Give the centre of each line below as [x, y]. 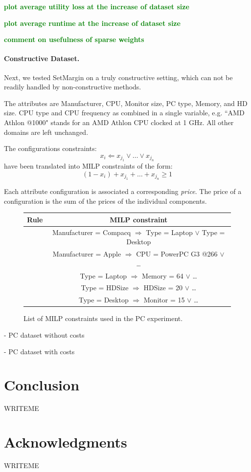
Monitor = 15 [164, 300]
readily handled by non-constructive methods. [73, 87]
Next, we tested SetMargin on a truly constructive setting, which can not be [118, 77]
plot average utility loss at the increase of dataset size [97, 6]
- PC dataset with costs [39, 351]
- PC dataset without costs [44, 334]
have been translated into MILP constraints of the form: [88, 166]
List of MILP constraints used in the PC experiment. [103, 318]
